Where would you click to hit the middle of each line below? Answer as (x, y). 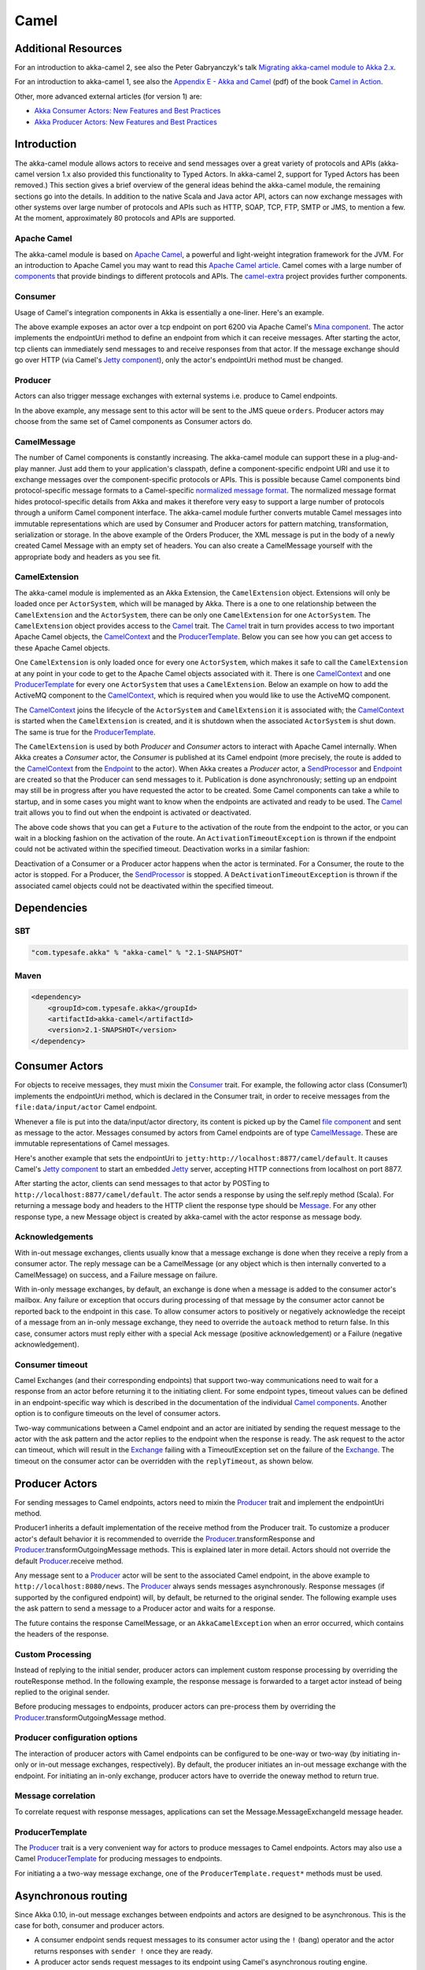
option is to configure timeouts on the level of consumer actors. (117, 1414)
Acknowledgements (54, 1237)
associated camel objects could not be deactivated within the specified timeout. (144, 886)
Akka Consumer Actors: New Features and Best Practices (128, 111)
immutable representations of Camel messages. (92, 1143)
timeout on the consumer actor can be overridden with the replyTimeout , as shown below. (164, 1461)
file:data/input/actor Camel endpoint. (86, 1107)
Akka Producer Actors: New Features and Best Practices (126, 121)
